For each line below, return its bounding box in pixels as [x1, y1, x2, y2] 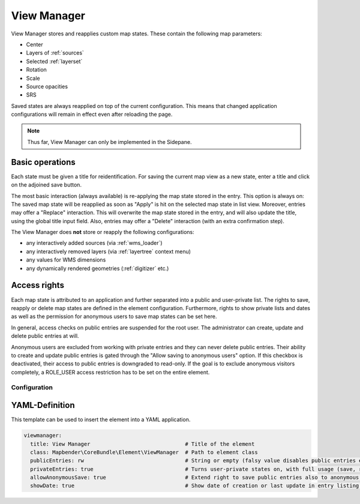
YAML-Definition [11, 400, 75, 410]
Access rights [11, 280, 64, 290]
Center [26, 41, 43, 48]
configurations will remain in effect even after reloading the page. [11, 111, 173, 118]
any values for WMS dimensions [26, 256, 106, 263]
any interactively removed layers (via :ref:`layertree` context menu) [26, 248, 191, 255]
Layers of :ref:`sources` [26, 49, 84, 56]
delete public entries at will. [11, 332, 79, 340]
